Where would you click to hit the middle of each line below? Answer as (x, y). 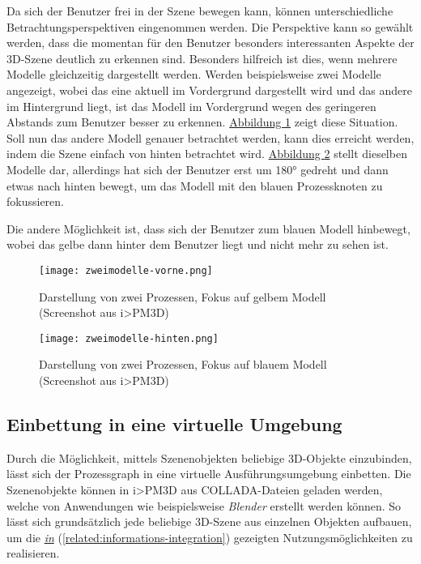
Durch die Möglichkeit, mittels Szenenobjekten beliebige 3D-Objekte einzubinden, (209, 457)
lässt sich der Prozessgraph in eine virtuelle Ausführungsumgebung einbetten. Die (209, 474)
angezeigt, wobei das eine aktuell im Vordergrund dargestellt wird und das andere (209, 90)
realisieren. (33, 553)
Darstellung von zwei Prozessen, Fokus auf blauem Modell (183, 364)
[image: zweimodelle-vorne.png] (126, 270)
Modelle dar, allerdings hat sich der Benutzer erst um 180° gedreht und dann (198, 169)
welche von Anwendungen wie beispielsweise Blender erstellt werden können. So (204, 505)
